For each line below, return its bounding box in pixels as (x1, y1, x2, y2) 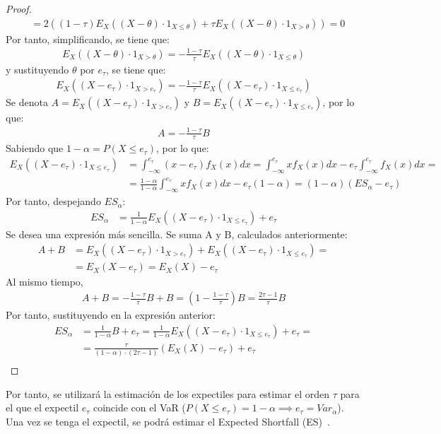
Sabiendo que (6, 141, 64, 156)
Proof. (6, 1, 32, 16)
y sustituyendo (6, 61, 69, 76)
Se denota (6, 95, 48, 110)
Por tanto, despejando (6, 194, 101, 209)
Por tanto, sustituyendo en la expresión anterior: (6, 307, 216, 322)
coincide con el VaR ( (93, 400, 186, 415)
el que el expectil (6, 400, 79, 415)
